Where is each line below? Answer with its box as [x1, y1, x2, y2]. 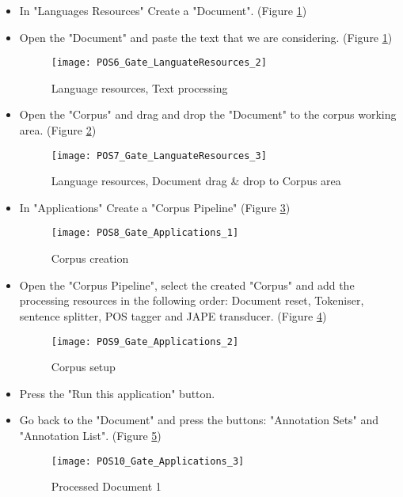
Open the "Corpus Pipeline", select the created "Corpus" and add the [19, 276, 355, 293]
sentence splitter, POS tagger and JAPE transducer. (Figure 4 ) [19, 307, 327, 324]
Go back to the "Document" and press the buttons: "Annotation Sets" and [19, 412, 379, 428]
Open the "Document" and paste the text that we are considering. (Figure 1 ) [19, 28, 393, 45]
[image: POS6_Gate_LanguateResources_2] [51, 57, 267, 69]
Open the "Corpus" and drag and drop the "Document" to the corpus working [19, 106, 397, 123]
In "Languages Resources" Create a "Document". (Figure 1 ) [19, 2, 307, 18]
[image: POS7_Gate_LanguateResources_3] [51, 150, 267, 161]
